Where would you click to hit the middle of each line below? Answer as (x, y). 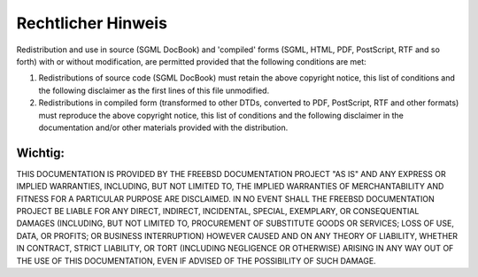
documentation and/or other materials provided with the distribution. (163, 127)
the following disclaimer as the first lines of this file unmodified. (154, 90)
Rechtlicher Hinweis (92, 23)
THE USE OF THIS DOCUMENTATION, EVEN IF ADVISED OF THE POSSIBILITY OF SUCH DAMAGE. (196, 260)
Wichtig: (41, 153)
